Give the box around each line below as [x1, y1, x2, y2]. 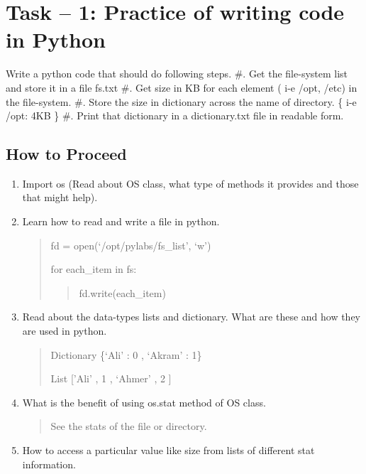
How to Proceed [6, 143, 127, 165]
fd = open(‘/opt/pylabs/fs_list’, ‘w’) [50, 237, 211, 252]
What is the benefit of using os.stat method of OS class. [22, 394, 266, 409]
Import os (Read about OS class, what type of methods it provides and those [22, 176, 359, 190]
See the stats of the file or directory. [50, 419, 207, 433]
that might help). [22, 190, 98, 205]
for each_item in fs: [50, 262, 137, 276]
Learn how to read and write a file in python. [22, 214, 220, 229]
